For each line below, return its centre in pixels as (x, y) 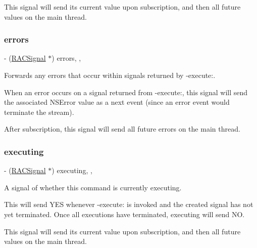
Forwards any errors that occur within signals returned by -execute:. (110, 75)
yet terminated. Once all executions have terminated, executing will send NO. (124, 214)
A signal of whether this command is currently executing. (93, 187)
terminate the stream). (39, 112)
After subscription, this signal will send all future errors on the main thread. (122, 129)
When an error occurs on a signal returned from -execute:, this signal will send (126, 92)
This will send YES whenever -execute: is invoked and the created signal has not (129, 204)
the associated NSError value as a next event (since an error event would (117, 102)
